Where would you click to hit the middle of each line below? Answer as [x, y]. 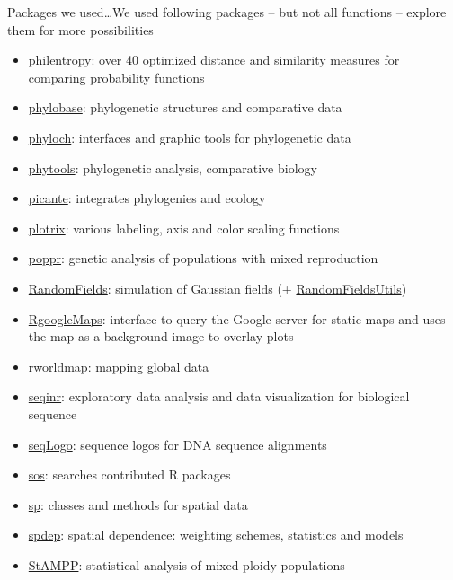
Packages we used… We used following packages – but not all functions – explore [227, 12]
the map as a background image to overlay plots [161, 336]
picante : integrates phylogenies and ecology [147, 198]
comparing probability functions [116, 77]
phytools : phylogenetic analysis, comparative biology [173, 167]
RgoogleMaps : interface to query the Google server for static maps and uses [237, 318]
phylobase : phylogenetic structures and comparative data [185, 107]
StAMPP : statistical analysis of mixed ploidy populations [187, 564]
